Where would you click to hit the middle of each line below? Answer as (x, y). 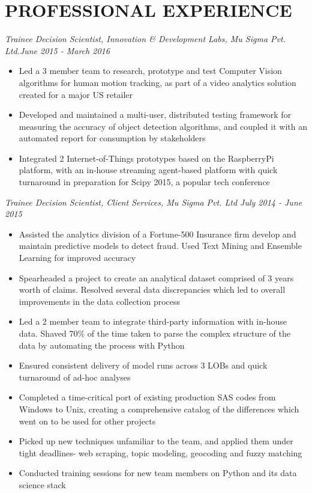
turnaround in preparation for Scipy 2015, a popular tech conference (144, 182)
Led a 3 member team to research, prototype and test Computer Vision (150, 71)
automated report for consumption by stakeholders (112, 138)
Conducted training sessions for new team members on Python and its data (158, 473)
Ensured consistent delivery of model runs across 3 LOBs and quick (143, 365)
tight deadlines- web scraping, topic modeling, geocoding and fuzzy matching (160, 452)
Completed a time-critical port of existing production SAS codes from (147, 397)
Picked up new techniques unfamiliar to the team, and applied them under (156, 441)
